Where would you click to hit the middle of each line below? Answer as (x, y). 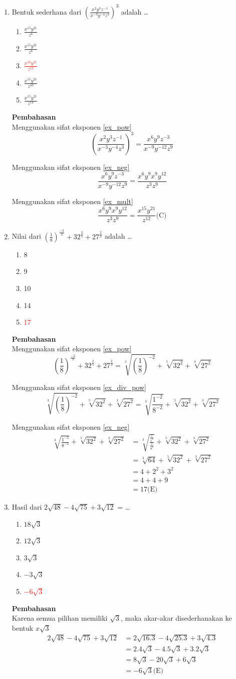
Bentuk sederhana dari (47, 11)
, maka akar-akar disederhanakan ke (176, 618)
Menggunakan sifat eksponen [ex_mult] (72, 201)
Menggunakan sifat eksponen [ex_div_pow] (79, 387)
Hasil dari (27, 506)
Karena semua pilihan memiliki (60, 618)
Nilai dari (26, 236)
